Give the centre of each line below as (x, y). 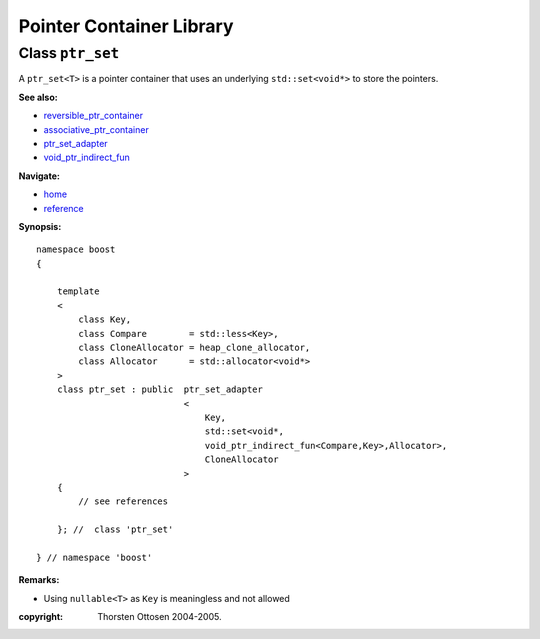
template (78, 291)
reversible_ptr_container (93, 116)
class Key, (105, 319)
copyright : (41, 617)
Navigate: (39, 176)
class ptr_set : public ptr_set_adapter (160, 389)
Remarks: (39, 580)
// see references (123, 501)
